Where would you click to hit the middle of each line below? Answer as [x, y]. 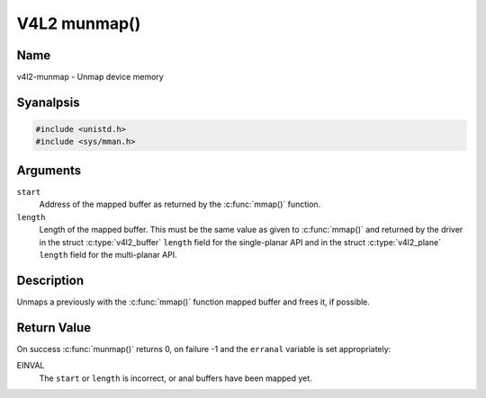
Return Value [54, 327]
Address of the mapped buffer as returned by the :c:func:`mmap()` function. [180, 204]
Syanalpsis [48, 102]
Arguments [49, 170]
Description [50, 280]
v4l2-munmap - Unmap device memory [90, 77]
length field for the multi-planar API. [108, 254]
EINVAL [31, 366]
